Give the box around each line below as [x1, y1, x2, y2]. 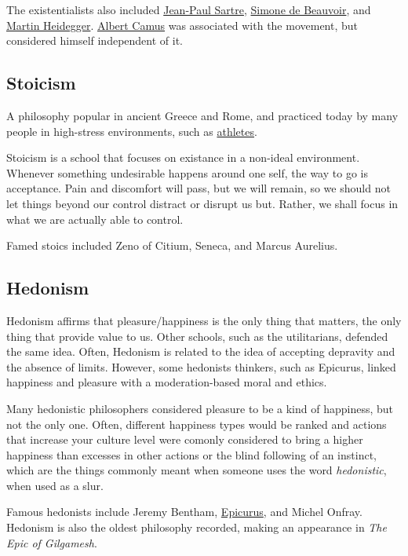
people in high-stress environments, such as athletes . [6, 123, 257, 139]
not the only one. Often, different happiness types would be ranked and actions [6, 415, 387, 432]
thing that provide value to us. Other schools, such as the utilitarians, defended [6, 327, 388, 344]
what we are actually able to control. [6, 210, 184, 227]
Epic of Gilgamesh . [6, 534, 97, 551]
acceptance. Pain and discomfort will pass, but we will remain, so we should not [6, 180, 391, 196]
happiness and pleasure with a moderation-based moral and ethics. [6, 374, 327, 390]
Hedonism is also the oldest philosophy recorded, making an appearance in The [6, 519, 387, 536]
